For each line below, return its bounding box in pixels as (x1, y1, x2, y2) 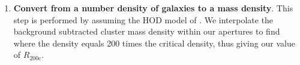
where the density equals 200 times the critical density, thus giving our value (13, 36, 295, 49)
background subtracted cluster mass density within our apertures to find (13, 25, 280, 38)
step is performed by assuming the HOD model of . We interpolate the (13, 13, 274, 26)
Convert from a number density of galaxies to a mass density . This (13, 2, 293, 14)
